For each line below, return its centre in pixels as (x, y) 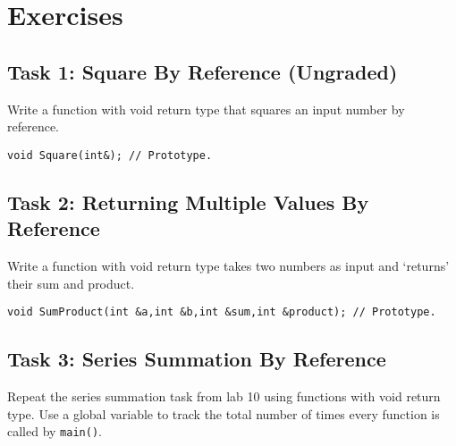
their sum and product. (71, 283)
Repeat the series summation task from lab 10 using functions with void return (224, 396)
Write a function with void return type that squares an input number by (206, 109)
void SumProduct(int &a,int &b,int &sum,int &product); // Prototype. (222, 312)
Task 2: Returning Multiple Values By (188, 202)
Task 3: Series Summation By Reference (197, 359)
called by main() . (55, 431)
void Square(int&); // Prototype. (110, 155)
